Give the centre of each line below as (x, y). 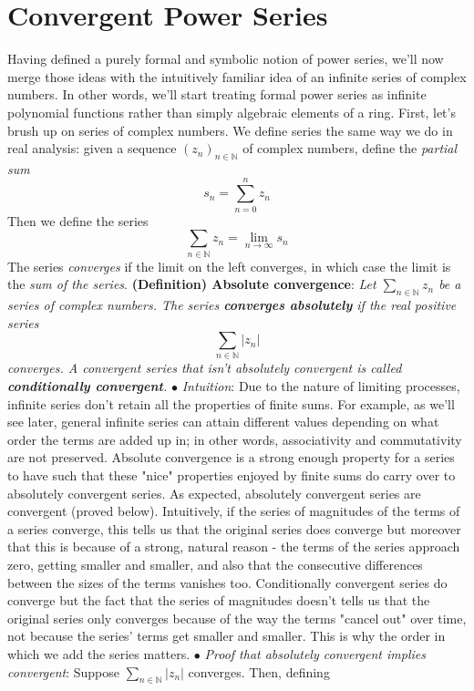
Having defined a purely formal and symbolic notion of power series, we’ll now (226, 59)
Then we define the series (78, 220)
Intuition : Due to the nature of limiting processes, (321, 386)
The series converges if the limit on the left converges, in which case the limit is (229, 266)
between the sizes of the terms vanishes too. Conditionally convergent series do (227, 582)
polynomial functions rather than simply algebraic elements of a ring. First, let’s (232, 112)
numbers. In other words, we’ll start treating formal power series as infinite (217, 94)
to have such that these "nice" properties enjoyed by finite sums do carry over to (232, 475)
